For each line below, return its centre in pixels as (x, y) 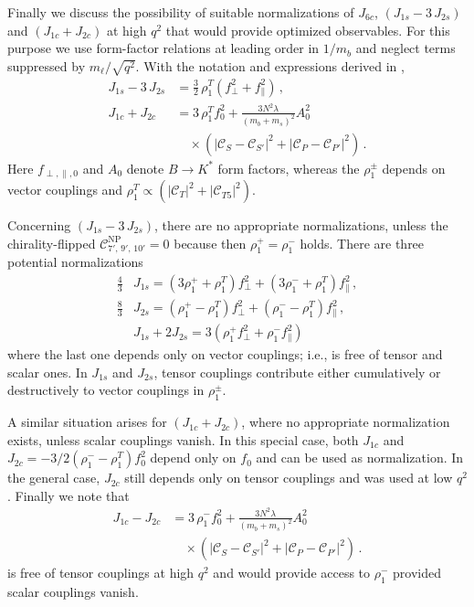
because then (210, 243)
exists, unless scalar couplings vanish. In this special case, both (183, 439)
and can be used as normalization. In (360, 458)
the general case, (54, 478)
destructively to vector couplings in (106, 390)
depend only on (193, 458)
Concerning (39, 225)
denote (145, 168)
